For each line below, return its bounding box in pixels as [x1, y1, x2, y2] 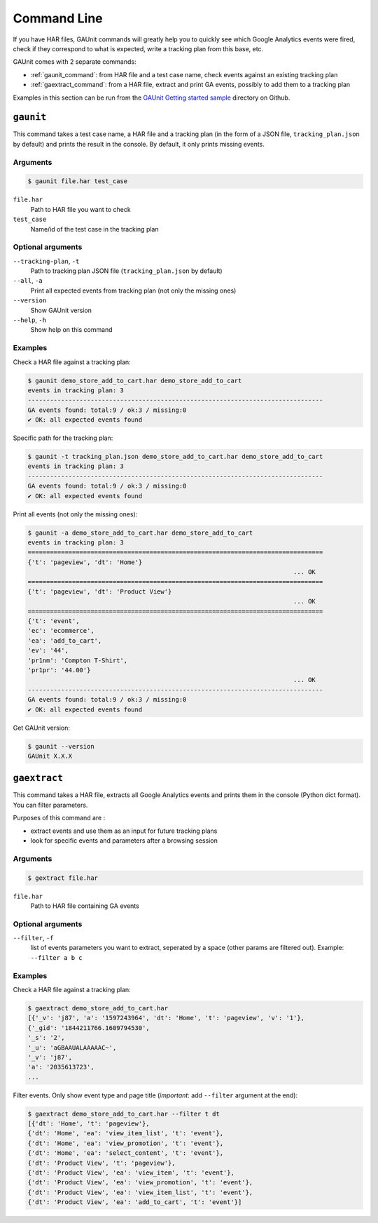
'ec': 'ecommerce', [27, 627, 94, 635]
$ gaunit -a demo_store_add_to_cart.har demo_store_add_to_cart [27, 528, 253, 537]
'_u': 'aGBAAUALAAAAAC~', [27, 1043, 117, 1052]
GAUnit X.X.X [27, 751, 73, 760]
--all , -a [13, 276, 43, 285]
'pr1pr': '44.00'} [27, 667, 91, 674]
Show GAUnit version [30, 306, 92, 314]
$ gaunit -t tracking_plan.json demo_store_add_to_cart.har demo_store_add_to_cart [27, 453, 323, 461]
